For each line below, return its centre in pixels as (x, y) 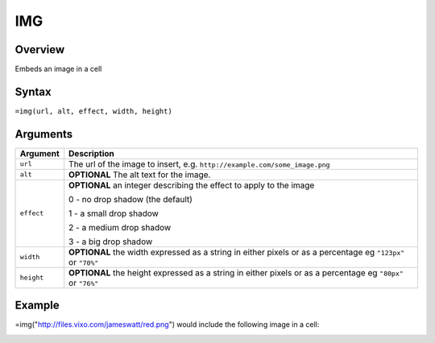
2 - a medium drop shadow (120, 227)
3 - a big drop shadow (111, 242)
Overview (40, 50)
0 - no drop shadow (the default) (131, 199)
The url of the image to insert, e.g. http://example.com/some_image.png (199, 163)
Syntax (33, 91)
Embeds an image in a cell (58, 69)
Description (91, 153)
